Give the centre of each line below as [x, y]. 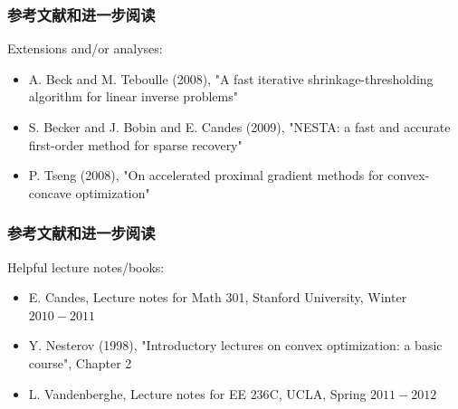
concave [50, 192]
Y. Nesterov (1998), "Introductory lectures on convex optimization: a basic [235, 345]
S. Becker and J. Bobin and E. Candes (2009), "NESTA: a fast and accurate [239, 127]
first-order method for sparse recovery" [135, 144]
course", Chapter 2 [80, 362]
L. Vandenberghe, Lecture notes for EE [137, 393]
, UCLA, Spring [322, 393]
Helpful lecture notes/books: [86, 266]
